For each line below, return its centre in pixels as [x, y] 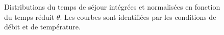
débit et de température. [42, 27]
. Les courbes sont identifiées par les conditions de [138, 16]
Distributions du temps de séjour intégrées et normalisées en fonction [112, 7]
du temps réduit [29, 16]
